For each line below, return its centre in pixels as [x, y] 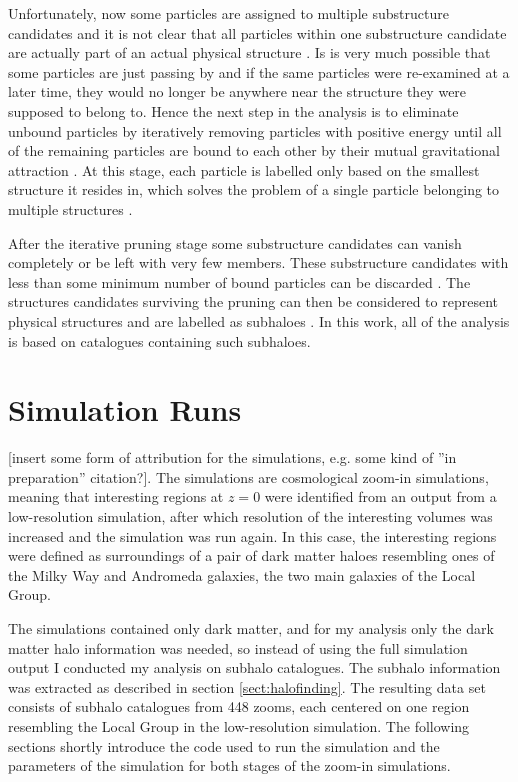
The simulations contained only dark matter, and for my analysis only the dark [251, 627]
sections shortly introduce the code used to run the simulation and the [224, 745]
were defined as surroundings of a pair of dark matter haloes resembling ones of [251, 555]
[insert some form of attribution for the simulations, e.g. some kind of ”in [232, 457]
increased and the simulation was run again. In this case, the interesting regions [252, 535]
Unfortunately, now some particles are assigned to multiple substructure [228, 13]
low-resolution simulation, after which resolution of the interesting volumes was [250, 516]
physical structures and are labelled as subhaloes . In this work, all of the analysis [259, 320]
